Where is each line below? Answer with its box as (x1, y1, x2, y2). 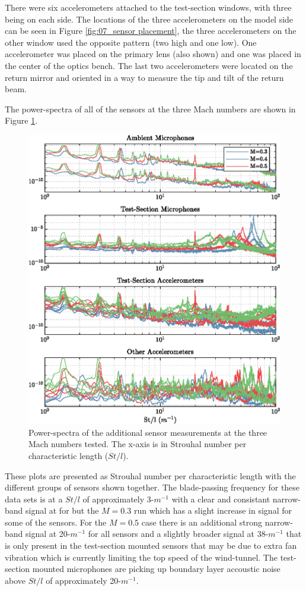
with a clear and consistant (171, 492, 270, 505)
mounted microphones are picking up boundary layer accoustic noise (32, 562, 280, 575)
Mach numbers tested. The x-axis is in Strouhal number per (28, 438, 247, 450)
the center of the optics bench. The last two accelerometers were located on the (5, 59, 293, 71)
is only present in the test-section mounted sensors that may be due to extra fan (5, 539, 297, 552)
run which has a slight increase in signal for (133, 504, 292, 517)
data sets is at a (5, 492, 63, 505)
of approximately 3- (82, 492, 154, 505)
